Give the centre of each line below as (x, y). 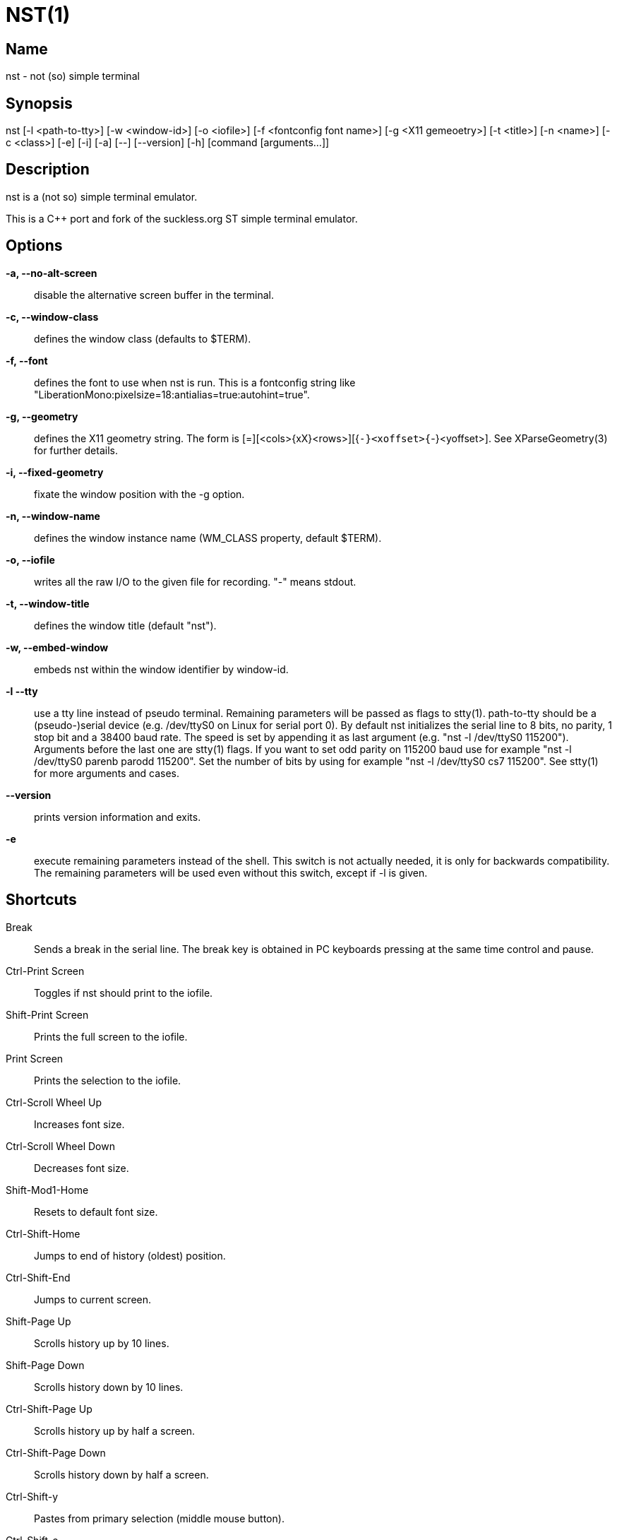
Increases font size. (79, 1124)
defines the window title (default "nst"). (125, 625)
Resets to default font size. (96, 1212)
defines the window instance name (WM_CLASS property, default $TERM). (208, 538)
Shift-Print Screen (47, 1014)
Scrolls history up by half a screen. (115, 1431)
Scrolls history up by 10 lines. (102, 1343)
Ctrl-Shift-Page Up (49, 1409)
